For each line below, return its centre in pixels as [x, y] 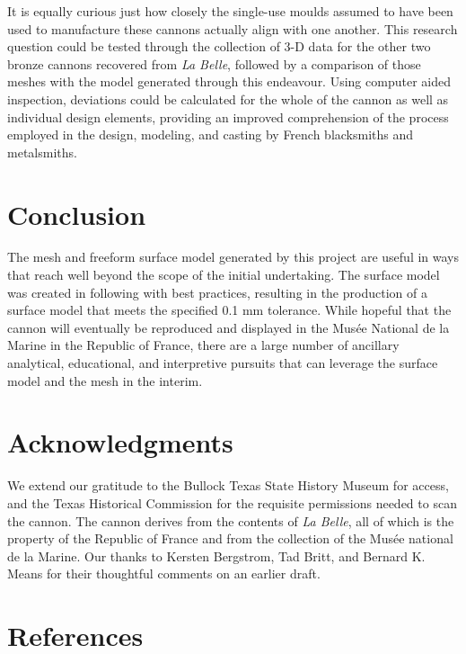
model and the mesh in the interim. [105, 380]
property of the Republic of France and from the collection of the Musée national [230, 538]
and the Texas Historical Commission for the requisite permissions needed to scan [232, 502]
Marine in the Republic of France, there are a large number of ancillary [203, 345]
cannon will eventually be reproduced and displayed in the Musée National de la [229, 327]
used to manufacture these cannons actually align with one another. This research [233, 28]
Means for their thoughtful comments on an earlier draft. [164, 573]
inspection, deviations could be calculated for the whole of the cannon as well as [228, 99]
